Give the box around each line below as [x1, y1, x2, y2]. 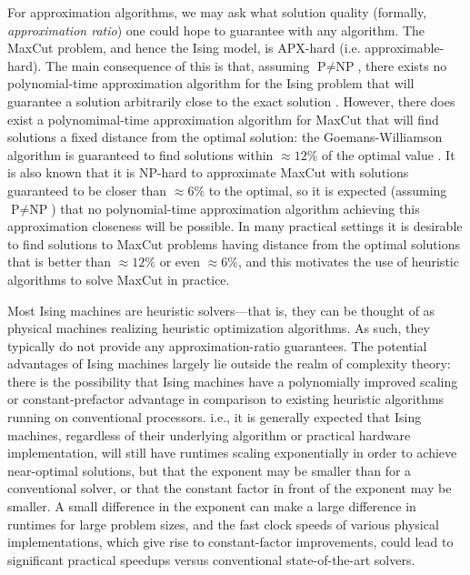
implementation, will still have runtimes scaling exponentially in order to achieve [7, 443, 457, 462]
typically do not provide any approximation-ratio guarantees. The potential [7, 336, 427, 355]
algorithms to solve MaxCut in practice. [7, 269, 230, 288]
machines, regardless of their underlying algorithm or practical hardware [7, 425, 411, 444]
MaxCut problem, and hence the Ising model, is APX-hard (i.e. [7, 38, 361, 57]
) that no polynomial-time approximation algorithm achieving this [51, 198, 420, 217]
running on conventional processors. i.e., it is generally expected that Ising [7, 408, 422, 427]
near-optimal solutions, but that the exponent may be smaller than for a [7, 460, 412, 479]
